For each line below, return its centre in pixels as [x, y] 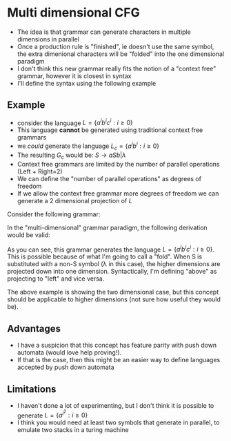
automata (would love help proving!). [69, 353]
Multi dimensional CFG [73, 13]
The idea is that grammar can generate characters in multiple [104, 32]
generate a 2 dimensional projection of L [74, 200]
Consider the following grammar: [54, 214]
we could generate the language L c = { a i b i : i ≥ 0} [88, 146]
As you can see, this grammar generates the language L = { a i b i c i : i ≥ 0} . [111, 249]
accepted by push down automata [66, 367]
